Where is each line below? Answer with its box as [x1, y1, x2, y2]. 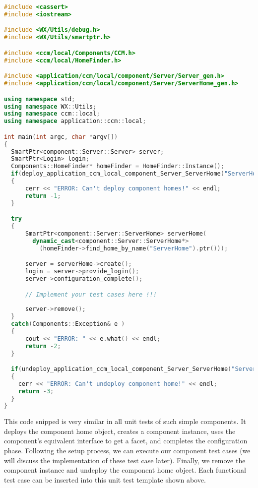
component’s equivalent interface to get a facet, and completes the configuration [4, 435, 248, 446]
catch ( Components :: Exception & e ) [11, 320, 125, 327]
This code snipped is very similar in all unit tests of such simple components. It [4, 416, 246, 427]
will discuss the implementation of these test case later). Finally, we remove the [4, 455, 246, 465]
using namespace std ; [4, 95, 75, 103]
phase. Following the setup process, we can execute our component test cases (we [4, 445, 251, 456]
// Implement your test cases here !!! [25, 291, 157, 298]
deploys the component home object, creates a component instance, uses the [4, 426, 236, 436]
